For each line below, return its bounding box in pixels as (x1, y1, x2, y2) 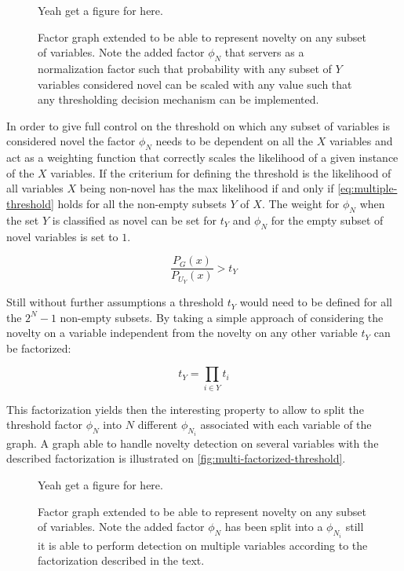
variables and (329, 133, 393, 149)
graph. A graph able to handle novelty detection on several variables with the (6, 434, 379, 451)
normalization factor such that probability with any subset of (38, 60, 332, 76)
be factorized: (6, 339, 71, 356)
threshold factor (6, 416, 83, 433)
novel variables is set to (6, 228, 118, 244)
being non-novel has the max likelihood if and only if (79, 180, 334, 196)
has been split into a (224, 518, 323, 535)
